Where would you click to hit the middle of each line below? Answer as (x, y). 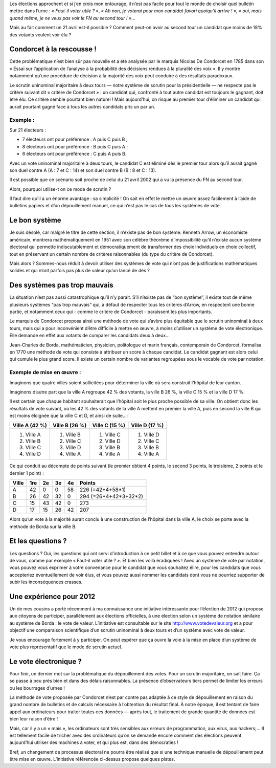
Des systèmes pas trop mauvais (61, 285)
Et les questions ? (38, 541)
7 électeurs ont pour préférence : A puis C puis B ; (75, 139)
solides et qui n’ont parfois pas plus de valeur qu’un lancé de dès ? (80, 271)
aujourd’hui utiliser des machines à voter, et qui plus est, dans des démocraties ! (94, 742)
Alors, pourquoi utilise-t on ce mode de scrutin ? (60, 189)
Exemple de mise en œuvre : (45, 372)
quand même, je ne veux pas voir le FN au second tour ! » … (72, 18)
